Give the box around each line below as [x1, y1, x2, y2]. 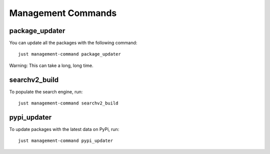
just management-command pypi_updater [18, 138, 113, 143]
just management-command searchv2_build [18, 100, 118, 106]
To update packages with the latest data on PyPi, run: [9, 126, 119, 132]
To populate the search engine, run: [9, 88, 83, 94]
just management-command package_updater [18, 51, 121, 57]
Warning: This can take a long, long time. [9, 62, 93, 68]
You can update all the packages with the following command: [9, 40, 137, 46]
